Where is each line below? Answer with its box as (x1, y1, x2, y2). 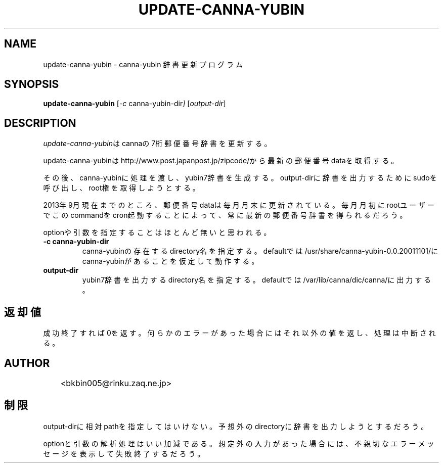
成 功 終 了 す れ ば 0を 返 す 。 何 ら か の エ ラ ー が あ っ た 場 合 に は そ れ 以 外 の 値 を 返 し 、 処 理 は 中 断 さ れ (43, 329, 436, 338)
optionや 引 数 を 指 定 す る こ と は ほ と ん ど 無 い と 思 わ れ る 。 (43, 228, 271, 237)
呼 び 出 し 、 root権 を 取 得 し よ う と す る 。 (43, 183, 200, 193)
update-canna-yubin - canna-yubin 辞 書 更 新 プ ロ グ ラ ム (43, 60, 243, 69)
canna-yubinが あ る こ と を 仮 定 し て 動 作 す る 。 (82, 257, 259, 266)
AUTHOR (4, 356, 50, 369)
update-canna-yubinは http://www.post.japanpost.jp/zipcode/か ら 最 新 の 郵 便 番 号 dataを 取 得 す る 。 (43, 156, 398, 165)
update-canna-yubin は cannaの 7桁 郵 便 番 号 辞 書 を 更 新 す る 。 (43, 139, 272, 148)
